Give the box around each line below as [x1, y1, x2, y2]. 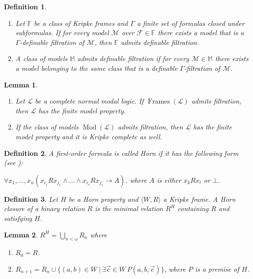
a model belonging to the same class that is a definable [15, 63, 178, 73]
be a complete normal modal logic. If [35, 96, 144, 106]
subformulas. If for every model [15, 27, 109, 38]
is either [156, 174, 181, 185]
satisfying [4, 213, 32, 223]
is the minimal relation [95, 203, 163, 214]
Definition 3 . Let [4, 193, 58, 204]
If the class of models [15, 122, 79, 132]
